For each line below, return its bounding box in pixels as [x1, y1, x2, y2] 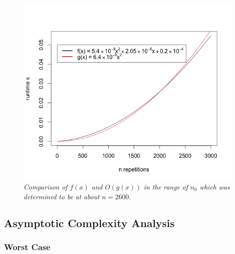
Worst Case [4, 240, 50, 253]
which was [199, 181, 230, 191]
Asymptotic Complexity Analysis [4, 215, 175, 230]
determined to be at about [23, 191, 100, 201]
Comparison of [23, 181, 68, 191]
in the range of [143, 181, 188, 191]
